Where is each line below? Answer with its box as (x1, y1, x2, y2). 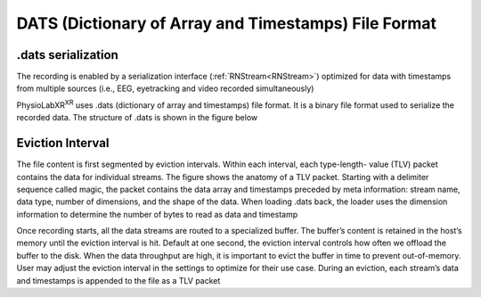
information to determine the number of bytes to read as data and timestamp (16, 209, 298, 219)
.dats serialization (16, 47, 119, 62)
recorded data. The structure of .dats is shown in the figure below (16, 112, 258, 123)
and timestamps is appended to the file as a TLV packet (16, 275, 221, 285)
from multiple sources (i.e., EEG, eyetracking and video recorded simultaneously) (16, 83, 314, 94)
